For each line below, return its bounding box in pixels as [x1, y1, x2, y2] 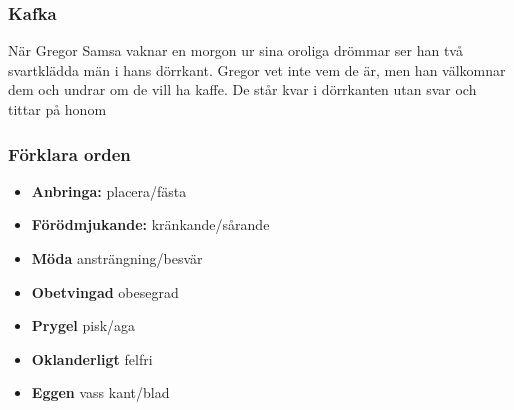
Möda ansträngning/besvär [31, 248, 203, 268]
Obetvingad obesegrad [31, 281, 179, 302]
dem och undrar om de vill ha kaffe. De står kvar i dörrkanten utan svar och [8, 79, 477, 100]
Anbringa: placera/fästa [31, 180, 187, 201]
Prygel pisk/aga [31, 315, 136, 336]
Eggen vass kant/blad [31, 382, 170, 403]
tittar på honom [8, 99, 107, 119]
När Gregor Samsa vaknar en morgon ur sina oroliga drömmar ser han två [8, 40, 463, 61]
